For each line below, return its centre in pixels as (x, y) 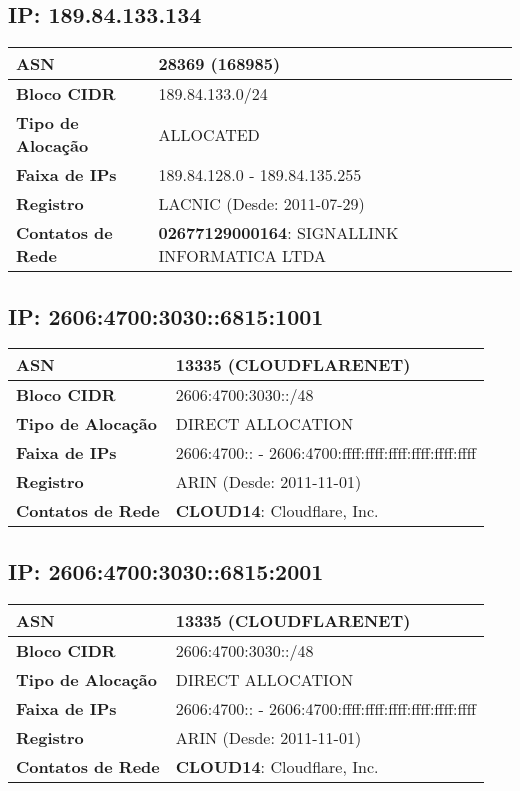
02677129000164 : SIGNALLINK (278, 233)
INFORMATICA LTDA (242, 256)
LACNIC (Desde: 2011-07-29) (261, 204)
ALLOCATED (209, 134)
